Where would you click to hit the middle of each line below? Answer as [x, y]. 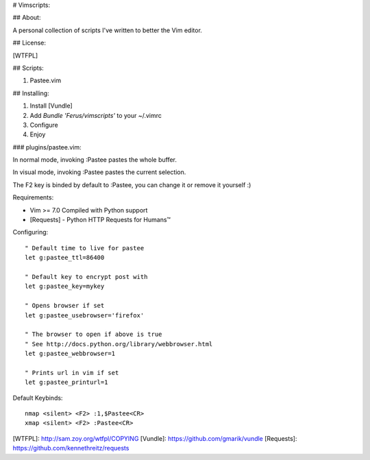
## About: [27, 18]
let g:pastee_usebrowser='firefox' [85, 315]
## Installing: [31, 93]
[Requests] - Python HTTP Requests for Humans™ [100, 220]
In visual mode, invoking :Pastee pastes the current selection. [99, 172]
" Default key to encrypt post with [86, 277]
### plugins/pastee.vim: [47, 147]
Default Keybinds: [38, 398]
